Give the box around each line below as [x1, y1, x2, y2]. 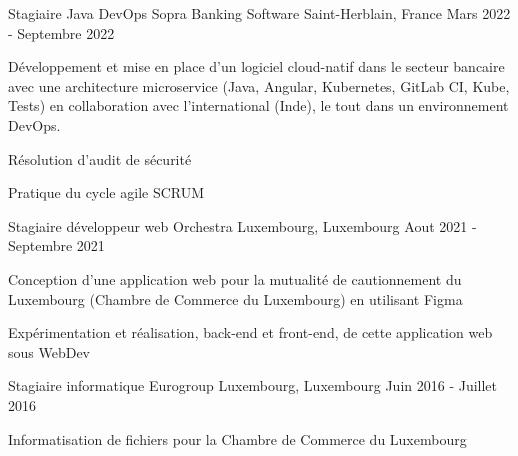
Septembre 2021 [8, 235, 105, 256]
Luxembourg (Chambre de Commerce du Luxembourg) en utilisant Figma [8, 288, 463, 309]
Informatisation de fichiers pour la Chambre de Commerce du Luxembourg [8, 428, 467, 449]
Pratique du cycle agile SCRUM [8, 182, 205, 203]
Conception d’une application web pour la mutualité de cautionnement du [8, 268, 462, 289]
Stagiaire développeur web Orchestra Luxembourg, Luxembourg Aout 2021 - [8, 215, 477, 236]
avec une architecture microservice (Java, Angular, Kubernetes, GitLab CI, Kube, [8, 75, 510, 96]
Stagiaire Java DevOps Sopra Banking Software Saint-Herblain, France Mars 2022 [8, 3, 511, 23]
